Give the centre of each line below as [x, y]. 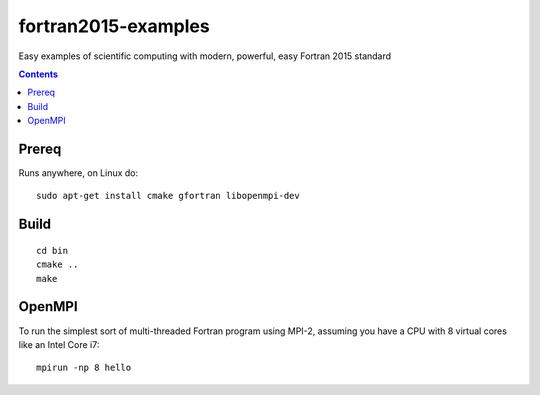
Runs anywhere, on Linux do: [78, 173]
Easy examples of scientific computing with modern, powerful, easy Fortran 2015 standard [205, 56]
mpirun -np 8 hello [84, 368]
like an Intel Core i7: [59, 344]
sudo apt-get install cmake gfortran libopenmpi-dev [168, 196]
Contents [38, 74]
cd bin [52, 250]
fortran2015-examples [114, 26]
